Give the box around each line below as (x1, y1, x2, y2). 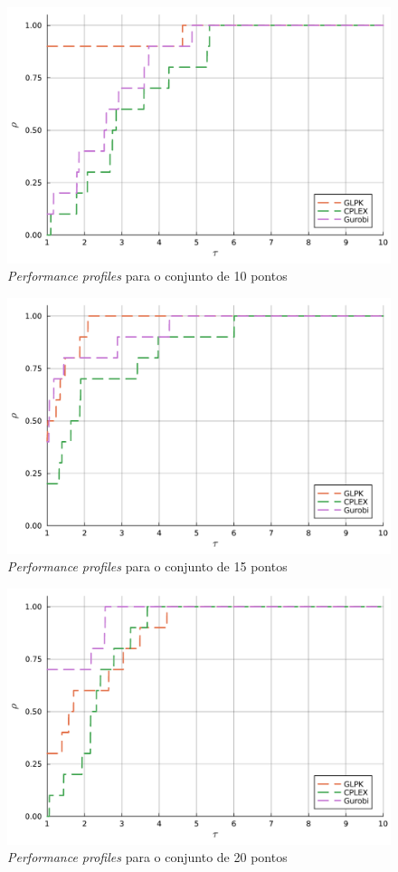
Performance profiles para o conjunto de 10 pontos (7, 266, 288, 285)
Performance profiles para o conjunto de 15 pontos (7, 557, 288, 576)
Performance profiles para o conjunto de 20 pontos (7, 848, 288, 867)
